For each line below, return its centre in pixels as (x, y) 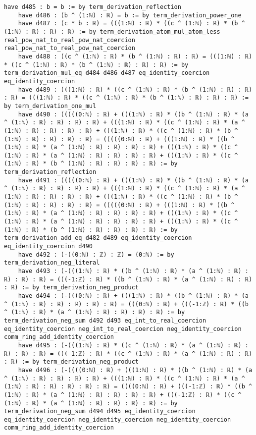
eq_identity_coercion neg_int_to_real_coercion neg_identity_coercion (123, 329)
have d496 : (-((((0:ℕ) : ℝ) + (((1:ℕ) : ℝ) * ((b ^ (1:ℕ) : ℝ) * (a (135, 370)
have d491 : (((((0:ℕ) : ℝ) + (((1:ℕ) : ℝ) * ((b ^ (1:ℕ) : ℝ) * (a (133, 180)
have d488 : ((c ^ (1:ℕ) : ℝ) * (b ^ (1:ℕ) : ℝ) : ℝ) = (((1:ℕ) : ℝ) (135, 56)
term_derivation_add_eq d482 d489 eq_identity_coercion (98, 238)
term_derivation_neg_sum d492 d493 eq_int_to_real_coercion (105, 320)
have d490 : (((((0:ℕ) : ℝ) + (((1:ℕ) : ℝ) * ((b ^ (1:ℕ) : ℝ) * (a (133, 114)
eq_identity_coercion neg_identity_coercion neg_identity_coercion (118, 419)
